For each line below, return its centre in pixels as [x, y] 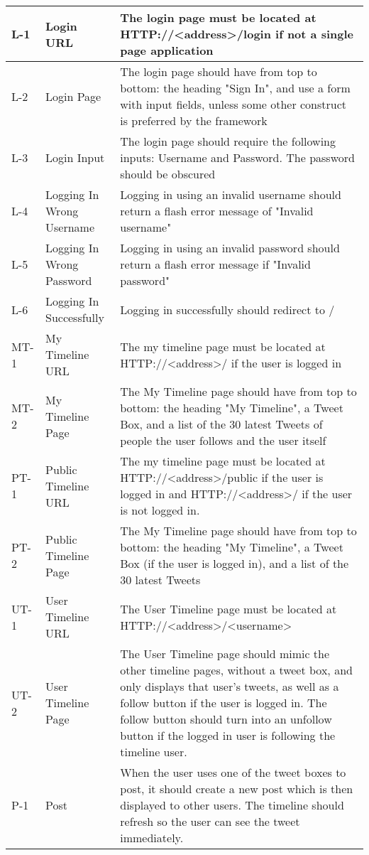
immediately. [152, 838]
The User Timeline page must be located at [228, 608]
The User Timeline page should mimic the [225, 654]
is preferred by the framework [194, 120]
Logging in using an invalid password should [230, 248]
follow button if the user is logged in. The [224, 703]
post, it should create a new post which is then [237, 789]
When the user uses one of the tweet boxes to [233, 772]
